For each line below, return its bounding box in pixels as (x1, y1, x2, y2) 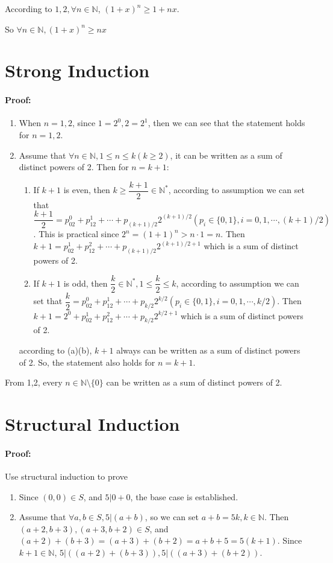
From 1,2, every (5, 376, 63, 389)
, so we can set (145, 511, 199, 523)
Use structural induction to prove (5, 469, 128, 482)
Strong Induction (5, 58, 150, 83)
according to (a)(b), (19, 344, 92, 357)
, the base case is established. (130, 490, 238, 503)
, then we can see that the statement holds (148, 116, 305, 129)
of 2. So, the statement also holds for (19, 355, 155, 368)
